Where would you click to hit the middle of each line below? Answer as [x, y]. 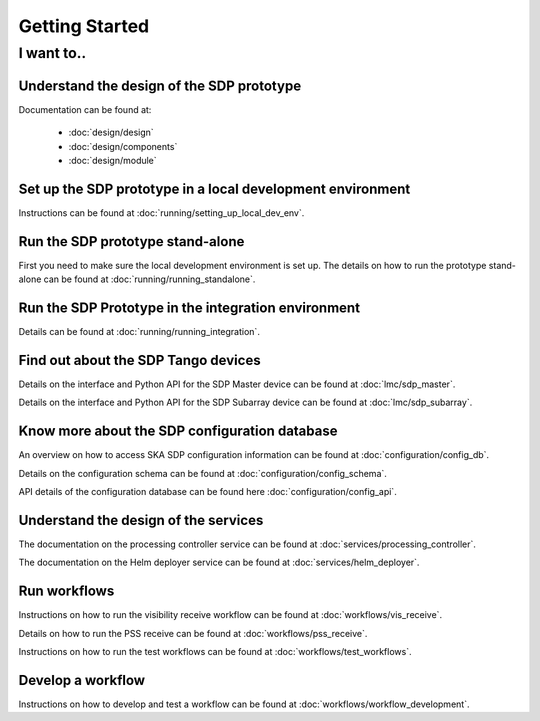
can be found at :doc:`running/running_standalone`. [149, 279]
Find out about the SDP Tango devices [139, 360]
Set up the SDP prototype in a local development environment [214, 188]
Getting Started [84, 26]
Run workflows [66, 591]
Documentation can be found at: [85, 109]
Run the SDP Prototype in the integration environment [189, 307]
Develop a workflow [81, 680]
